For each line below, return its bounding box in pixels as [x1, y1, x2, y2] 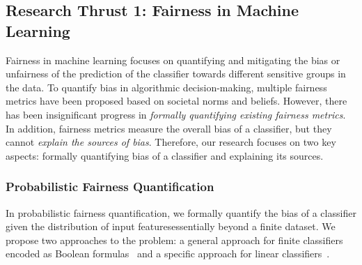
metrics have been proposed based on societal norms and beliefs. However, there [6, 93, 347, 108]
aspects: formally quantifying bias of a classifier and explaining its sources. [6, 148, 324, 162]
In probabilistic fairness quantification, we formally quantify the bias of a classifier [6, 205, 356, 220]
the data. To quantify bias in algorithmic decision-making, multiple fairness [6, 79, 327, 94]
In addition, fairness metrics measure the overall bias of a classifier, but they [6, 121, 332, 135]
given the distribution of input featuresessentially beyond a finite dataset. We [6, 219, 336, 234]
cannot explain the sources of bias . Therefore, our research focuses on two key [6, 135, 336, 149]
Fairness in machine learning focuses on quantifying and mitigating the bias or [6, 52, 340, 67]
